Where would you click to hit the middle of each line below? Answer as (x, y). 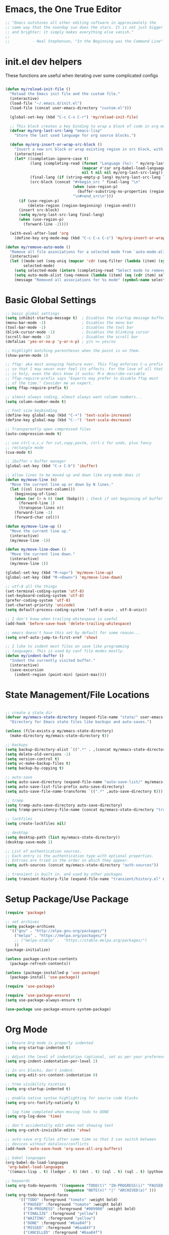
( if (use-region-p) (39, 201)
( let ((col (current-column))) (43, 489)
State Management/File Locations (77, 695)
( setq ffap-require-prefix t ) (37, 388)
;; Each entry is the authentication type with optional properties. (80, 856)
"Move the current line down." (43, 554)
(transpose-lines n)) (41, 508)
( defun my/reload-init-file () (38, 89)
